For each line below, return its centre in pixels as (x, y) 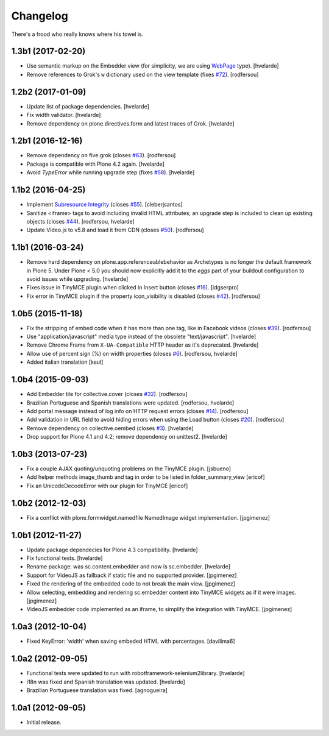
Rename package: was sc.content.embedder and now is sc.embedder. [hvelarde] (129, 567)
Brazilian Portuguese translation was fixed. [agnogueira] (97, 690)
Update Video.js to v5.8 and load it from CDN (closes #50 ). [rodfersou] (115, 230)
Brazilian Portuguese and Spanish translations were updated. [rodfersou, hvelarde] (130, 403)
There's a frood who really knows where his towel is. (77, 34)
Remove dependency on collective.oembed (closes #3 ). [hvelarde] (110, 428)
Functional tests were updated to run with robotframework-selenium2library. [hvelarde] (136, 673)
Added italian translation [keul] (65, 362)
